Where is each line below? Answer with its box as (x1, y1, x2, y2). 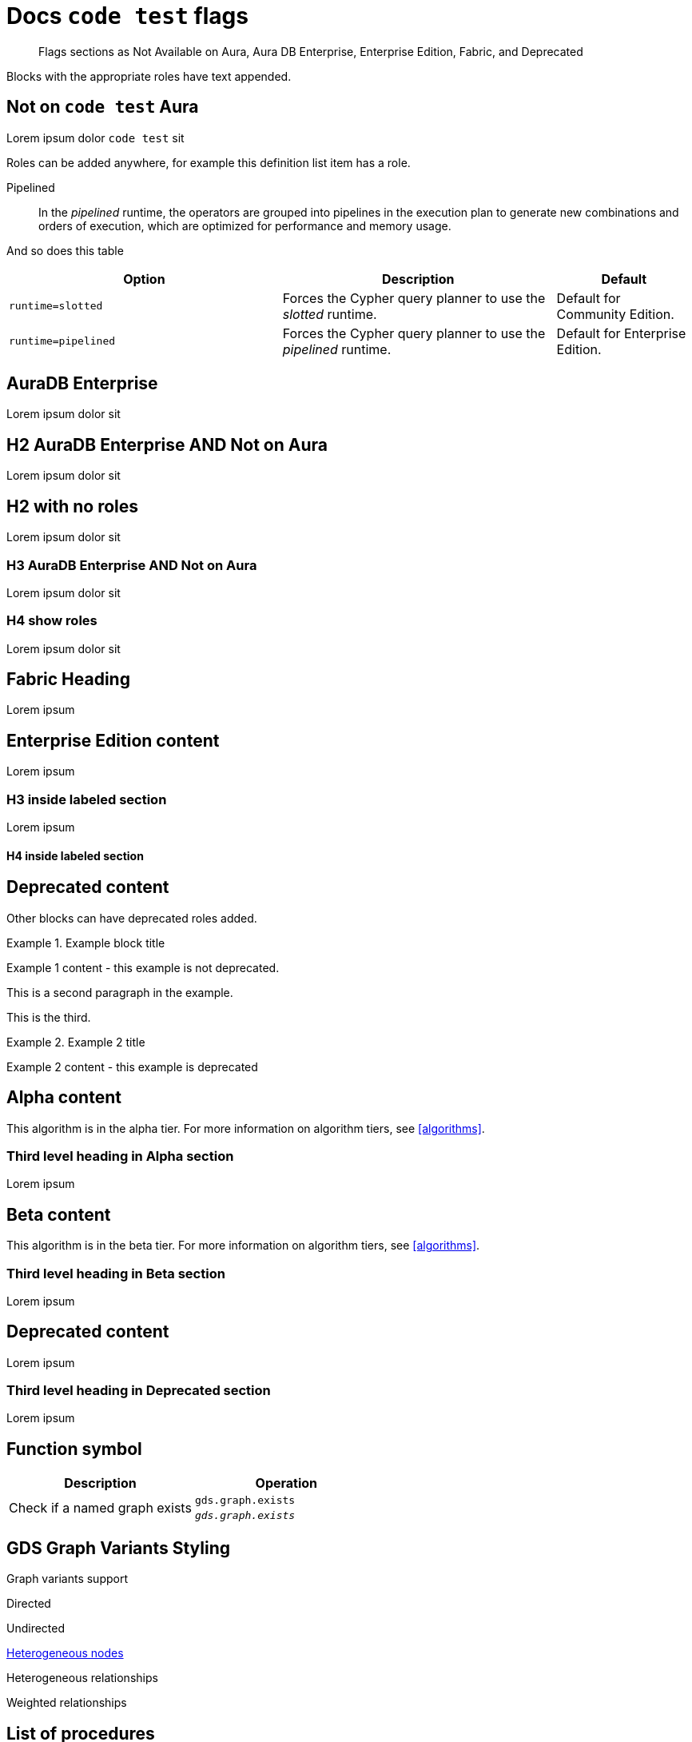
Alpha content (6, 1087, 121, 1108)
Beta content (6, 1204, 111, 1225)
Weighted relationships (6, 1696, 127, 1710)
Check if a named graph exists (9, 1500, 192, 1517)
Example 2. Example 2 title (6, 1034, 145, 1049)
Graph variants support (6, 1572, 129, 1586)
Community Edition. (556, 305, 674, 322)
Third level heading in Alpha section (6, 1147, 234, 1164)
